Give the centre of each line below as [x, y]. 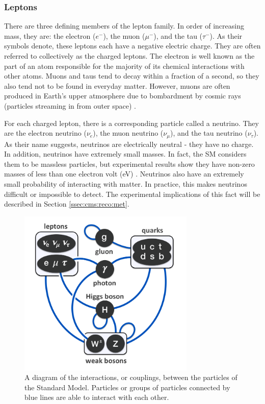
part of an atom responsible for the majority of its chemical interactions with [124, 66]
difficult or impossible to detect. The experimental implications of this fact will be [132, 194]
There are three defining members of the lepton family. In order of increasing [124, 26]
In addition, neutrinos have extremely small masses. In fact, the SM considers [125, 154]
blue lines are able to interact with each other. [97, 397]
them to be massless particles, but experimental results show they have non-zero [129, 163]
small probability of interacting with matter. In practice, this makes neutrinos [126, 183]
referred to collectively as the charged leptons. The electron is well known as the [129, 56]
